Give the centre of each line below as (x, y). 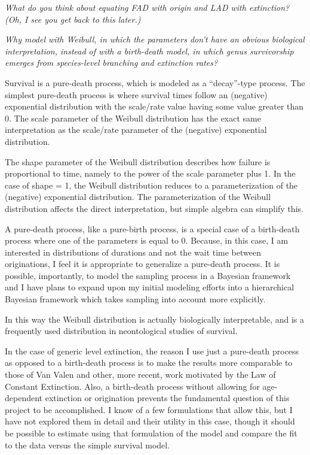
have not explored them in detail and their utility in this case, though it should (150, 421)
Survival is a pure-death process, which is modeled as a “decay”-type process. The (155, 82)
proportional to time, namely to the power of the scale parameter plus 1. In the (150, 173)
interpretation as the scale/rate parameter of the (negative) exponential (136, 130)
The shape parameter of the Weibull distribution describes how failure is (138, 161)
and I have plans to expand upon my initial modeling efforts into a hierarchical (150, 287)
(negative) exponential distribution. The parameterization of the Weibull (138, 197)
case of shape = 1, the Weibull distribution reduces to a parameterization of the (151, 185)
